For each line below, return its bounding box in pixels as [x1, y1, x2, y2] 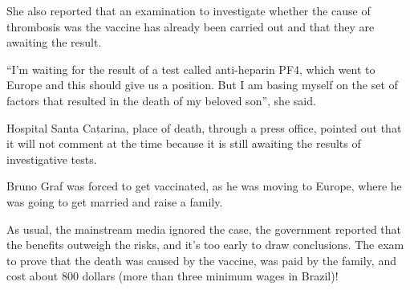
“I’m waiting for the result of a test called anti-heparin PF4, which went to [6, 60, 375, 77]
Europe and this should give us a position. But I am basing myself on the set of [6, 76, 398, 93]
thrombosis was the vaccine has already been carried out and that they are [6, 18, 375, 35]
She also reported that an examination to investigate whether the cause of [6, 2, 371, 18]
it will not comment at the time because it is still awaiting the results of [6, 135, 361, 152]
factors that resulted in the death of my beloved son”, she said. [6, 92, 316, 108]
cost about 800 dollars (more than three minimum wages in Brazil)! [6, 268, 339, 284]
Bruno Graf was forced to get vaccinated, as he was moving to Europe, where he [6, 178, 402, 194]
